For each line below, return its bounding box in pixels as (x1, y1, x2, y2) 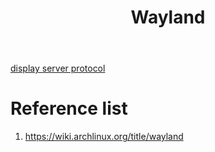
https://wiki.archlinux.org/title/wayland (24, 131, 184, 143)
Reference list (10, 97, 128, 120)
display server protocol (10, 62, 106, 75)
